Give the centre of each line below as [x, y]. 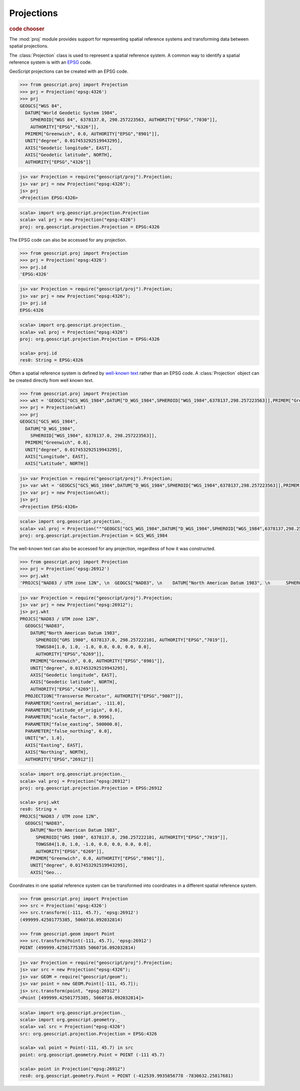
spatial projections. [29, 46]
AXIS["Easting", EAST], [54, 745]
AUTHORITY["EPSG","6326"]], [65, 127]
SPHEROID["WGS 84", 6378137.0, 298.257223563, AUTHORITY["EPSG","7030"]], [124, 120]
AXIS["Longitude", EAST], [57, 457]
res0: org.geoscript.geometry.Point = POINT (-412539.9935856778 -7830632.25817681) [126, 1076]
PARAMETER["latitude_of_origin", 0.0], [74, 710]
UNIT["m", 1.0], [45, 738]
